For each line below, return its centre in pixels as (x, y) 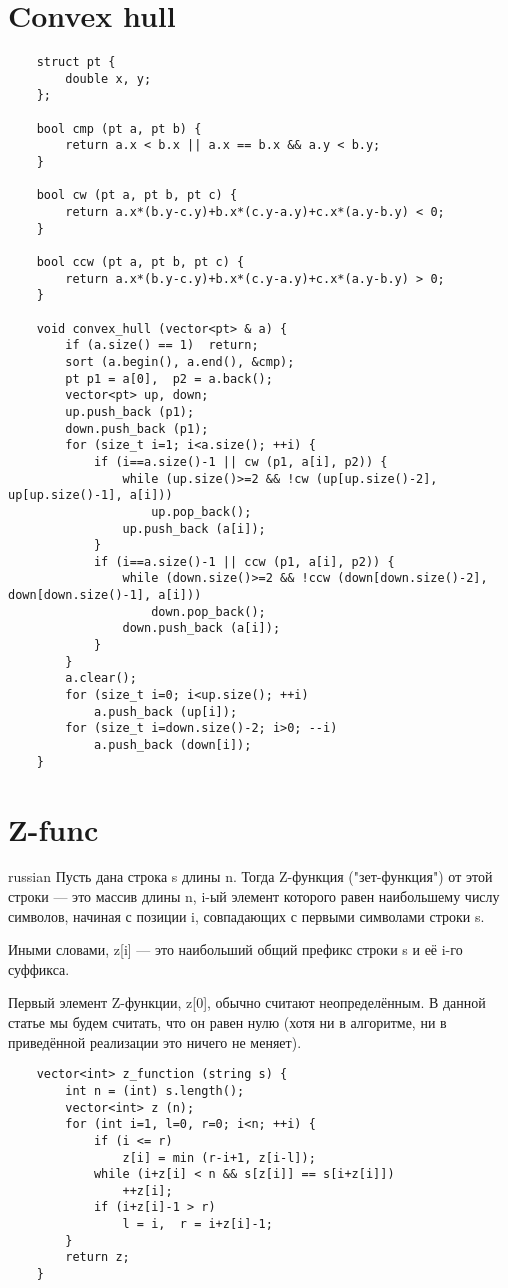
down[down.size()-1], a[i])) (105, 595)
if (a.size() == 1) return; (162, 345)
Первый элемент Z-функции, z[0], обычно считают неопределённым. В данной (247, 1002)
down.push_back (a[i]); (201, 628)
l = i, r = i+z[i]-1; (197, 1224)
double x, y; (108, 78)
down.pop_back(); (208, 611)
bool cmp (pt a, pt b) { (119, 128)
